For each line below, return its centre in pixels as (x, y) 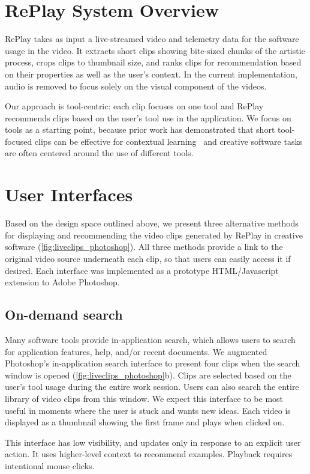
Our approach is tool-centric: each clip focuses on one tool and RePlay (134, 106)
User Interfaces (69, 194)
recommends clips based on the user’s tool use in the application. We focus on (148, 117)
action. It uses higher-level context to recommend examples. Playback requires (149, 454)
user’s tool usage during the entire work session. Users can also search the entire (152, 387)
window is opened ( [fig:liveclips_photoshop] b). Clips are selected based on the (148, 375)
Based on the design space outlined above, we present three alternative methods (152, 223)
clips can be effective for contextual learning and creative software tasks (168, 141)
